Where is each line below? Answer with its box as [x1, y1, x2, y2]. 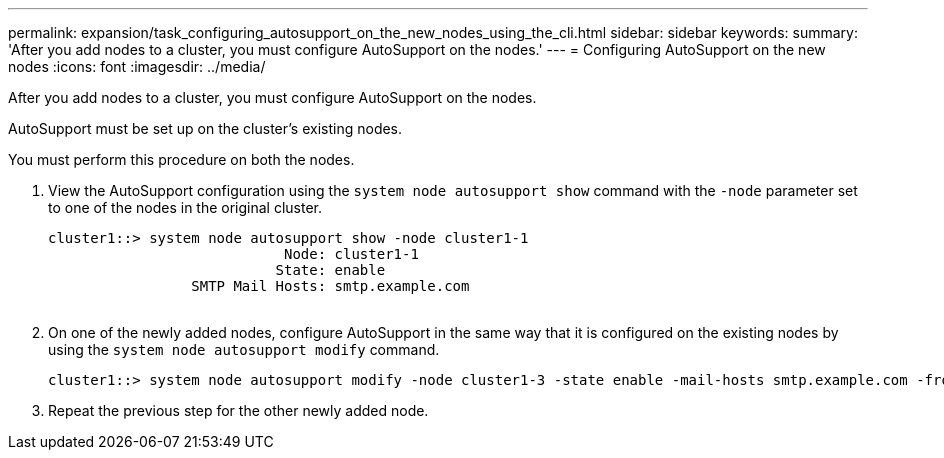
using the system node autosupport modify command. [48, 341, 440, 358]
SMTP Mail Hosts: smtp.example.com [191, 278, 470, 294]
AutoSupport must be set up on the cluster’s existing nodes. [8, 120, 403, 137]
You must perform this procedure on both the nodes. [8, 151, 355, 168]
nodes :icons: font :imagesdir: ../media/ [8, 58, 266, 75]
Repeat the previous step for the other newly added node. [48, 402, 429, 419]
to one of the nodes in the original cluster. [48, 199, 323, 216]
